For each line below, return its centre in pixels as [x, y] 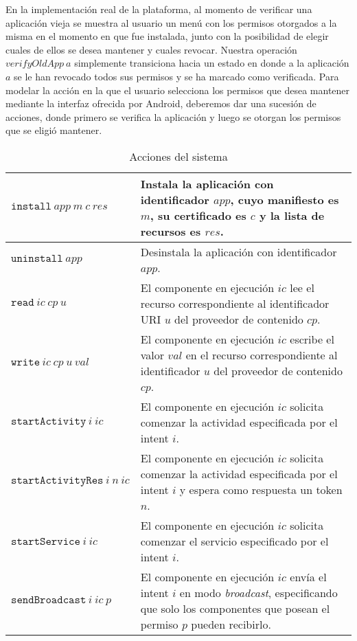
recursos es [171, 231]
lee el [302, 287]
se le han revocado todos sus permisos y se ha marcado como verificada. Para [176, 76]
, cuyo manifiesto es [285, 199]
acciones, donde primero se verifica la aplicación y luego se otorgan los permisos [173, 116]
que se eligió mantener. [54, 130]
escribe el [312, 339]
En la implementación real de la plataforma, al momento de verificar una [159, 9]
